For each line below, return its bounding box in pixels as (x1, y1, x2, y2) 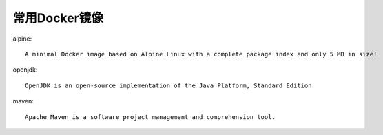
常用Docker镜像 (12, 10, 103, 25)
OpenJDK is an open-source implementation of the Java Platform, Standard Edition (25, 81, 312, 90)
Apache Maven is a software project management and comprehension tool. (25, 113, 276, 121)
